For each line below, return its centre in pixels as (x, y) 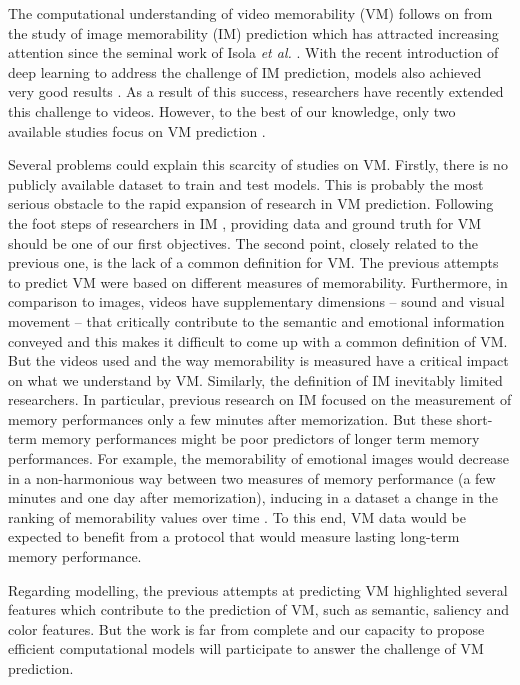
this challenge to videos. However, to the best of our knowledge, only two (232, 110)
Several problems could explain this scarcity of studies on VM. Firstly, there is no (258, 164)
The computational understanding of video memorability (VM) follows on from (250, 13)
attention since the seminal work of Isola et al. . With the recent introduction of (253, 52)
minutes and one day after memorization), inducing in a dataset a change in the (253, 497)
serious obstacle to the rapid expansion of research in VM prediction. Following (251, 203)
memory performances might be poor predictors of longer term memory (260, 438)
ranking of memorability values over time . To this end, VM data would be (237, 516)
